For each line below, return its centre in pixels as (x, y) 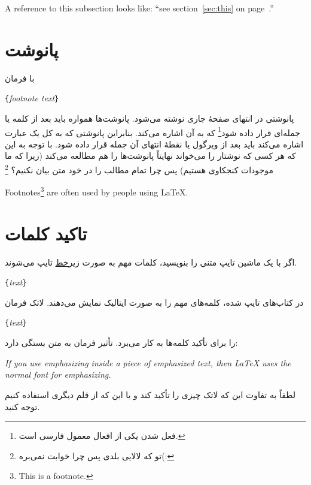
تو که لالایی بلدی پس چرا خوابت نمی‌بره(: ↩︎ (97, 455)
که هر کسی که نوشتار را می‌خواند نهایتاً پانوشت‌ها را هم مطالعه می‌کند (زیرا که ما (150, 156)
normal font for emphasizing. (58, 374)
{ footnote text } (32, 98)
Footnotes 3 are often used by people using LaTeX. (97, 191)
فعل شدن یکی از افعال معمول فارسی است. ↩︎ (102, 436)
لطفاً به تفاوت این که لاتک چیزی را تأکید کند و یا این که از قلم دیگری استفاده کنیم (150, 394)
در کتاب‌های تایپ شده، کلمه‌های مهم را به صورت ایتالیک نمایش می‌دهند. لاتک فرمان (154, 302)
